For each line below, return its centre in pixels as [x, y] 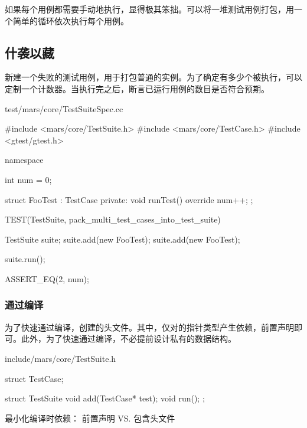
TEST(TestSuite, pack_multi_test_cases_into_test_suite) [113, 219]
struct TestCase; [34, 378]
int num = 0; [28, 179]
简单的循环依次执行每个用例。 [71, 20]
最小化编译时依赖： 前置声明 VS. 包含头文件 [90, 418]
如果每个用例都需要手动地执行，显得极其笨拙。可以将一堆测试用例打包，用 [149, 9]
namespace [24, 160]
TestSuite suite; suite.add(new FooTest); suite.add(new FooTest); [123, 239]
